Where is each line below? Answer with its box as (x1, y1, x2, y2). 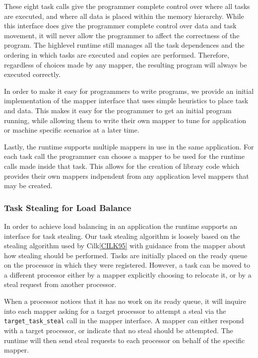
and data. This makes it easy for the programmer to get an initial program (4, 105, 232, 115)
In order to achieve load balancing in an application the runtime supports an (4, 220, 238, 231)
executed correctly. (4, 69, 61, 79)
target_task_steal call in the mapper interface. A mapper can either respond (4, 315, 244, 326)
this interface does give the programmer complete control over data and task (4, 20, 237, 31)
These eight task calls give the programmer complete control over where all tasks (4, 1, 250, 11)
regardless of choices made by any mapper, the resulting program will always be (4, 59, 247, 70)
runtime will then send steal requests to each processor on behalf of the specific (4, 335, 245, 345)
